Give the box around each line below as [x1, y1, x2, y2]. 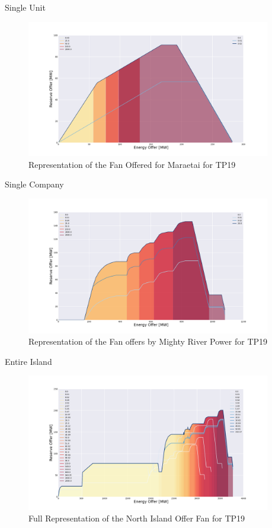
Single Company [5, 178, 64, 190]
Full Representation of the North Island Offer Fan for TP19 [28, 512, 245, 524]
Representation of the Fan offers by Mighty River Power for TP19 [28, 335, 268, 348]
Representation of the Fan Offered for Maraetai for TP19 [28, 158, 236, 170]
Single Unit [5, 1, 46, 13]
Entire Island [5, 355, 52, 367]
